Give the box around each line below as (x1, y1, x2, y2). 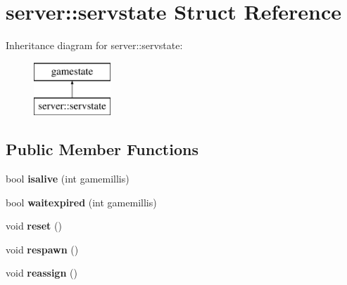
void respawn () (6, 241, 79, 256)
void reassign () (6, 265, 77, 280)
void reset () (6, 218, 62, 233)
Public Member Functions (6, 138, 198, 160)
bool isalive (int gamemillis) (6, 171, 130, 186)
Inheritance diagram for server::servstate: (6, 38, 183, 53)
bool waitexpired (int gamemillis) (6, 194, 157, 209)
